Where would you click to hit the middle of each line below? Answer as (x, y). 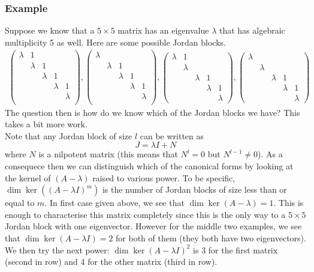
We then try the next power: (57, 249)
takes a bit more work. (46, 124)
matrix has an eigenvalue (163, 30)
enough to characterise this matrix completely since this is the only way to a (145, 214)
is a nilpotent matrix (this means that (108, 154)
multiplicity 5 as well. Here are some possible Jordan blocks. (115, 42)
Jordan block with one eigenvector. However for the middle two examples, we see (153, 226)
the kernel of (28, 177)
